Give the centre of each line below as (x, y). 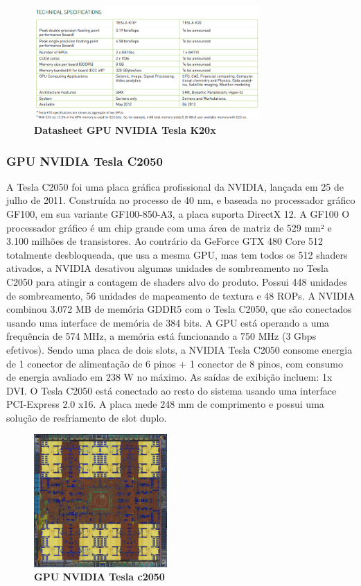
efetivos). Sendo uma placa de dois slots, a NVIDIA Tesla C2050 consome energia (179, 349)
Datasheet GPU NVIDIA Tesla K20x (125, 129)
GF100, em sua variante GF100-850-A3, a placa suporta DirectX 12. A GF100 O (178, 213)
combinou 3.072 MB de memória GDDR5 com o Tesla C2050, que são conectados (179, 309)
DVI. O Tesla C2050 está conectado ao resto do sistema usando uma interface (171, 390)
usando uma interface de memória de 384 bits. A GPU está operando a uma (168, 322)
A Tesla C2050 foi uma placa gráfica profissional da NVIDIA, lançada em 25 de (175, 186)
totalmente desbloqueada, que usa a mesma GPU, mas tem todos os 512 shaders (177, 254)
